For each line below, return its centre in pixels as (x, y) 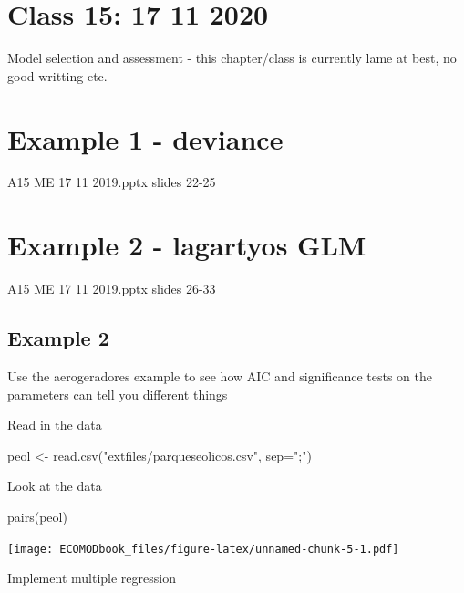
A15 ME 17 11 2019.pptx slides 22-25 (112, 182)
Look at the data (55, 486)
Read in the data (55, 425)
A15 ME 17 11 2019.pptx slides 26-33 (112, 289)
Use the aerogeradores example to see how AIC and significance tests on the (220, 375)
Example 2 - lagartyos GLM (187, 245)
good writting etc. (57, 75)
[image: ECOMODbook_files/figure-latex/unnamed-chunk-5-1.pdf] (203, 549)
